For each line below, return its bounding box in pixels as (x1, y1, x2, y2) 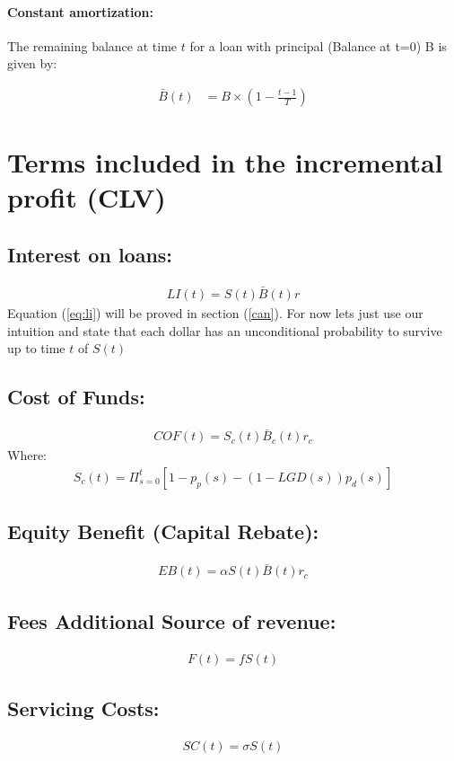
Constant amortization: (7, 2, 154, 21)
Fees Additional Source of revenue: (7, 606, 336, 634)
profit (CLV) (7, 179, 166, 216)
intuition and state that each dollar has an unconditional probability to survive (7, 321, 442, 340)
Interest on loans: (7, 240, 173, 268)
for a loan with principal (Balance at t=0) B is (189, 36, 447, 55)
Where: (7, 446, 47, 465)
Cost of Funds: (7, 383, 145, 411)
